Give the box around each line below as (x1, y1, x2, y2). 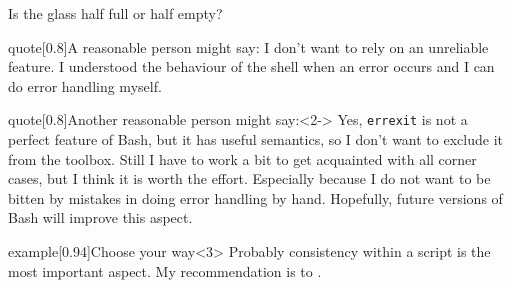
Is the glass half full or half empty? (8, 3, 223, 23)
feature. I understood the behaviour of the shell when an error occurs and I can (8, 56, 495, 77)
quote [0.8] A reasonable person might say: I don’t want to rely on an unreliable (8, 36, 489, 57)
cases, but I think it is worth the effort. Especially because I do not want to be (8, 168, 491, 189)
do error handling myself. (8, 75, 162, 96)
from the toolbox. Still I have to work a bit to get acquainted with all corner (8, 148, 477, 169)
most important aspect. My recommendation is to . (8, 260, 322, 281)
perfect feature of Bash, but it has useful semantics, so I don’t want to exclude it (8, 129, 503, 150)
